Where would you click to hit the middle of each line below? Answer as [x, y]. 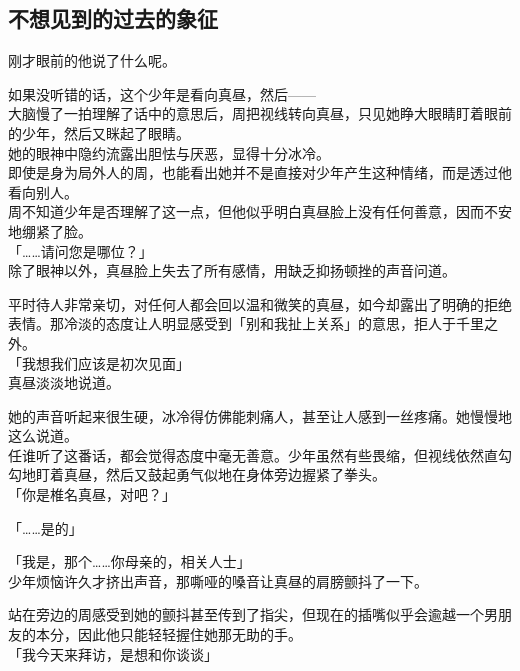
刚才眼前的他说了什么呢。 [92, 60]
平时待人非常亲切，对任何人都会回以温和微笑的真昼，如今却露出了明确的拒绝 [260, 303]
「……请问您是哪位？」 [80, 250]
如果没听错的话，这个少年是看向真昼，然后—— [162, 93]
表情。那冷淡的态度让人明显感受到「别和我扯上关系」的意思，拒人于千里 [246, 323]
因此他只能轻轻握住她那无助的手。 [189, 634]
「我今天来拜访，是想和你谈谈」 [113, 653]
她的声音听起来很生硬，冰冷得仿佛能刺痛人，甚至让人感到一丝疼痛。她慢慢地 [260, 415]
